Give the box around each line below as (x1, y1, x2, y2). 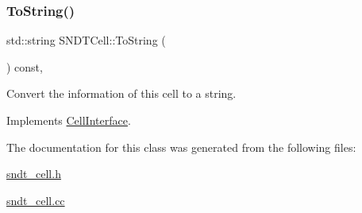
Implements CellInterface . (6, 112, 131, 128)
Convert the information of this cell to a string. (6, 85, 237, 102)
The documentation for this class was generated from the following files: (6, 138, 356, 155)
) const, (6, 58, 43, 75)
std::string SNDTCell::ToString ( (6, 32, 166, 48)
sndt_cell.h (6, 165, 61, 182)
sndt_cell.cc (6, 192, 65, 208)
